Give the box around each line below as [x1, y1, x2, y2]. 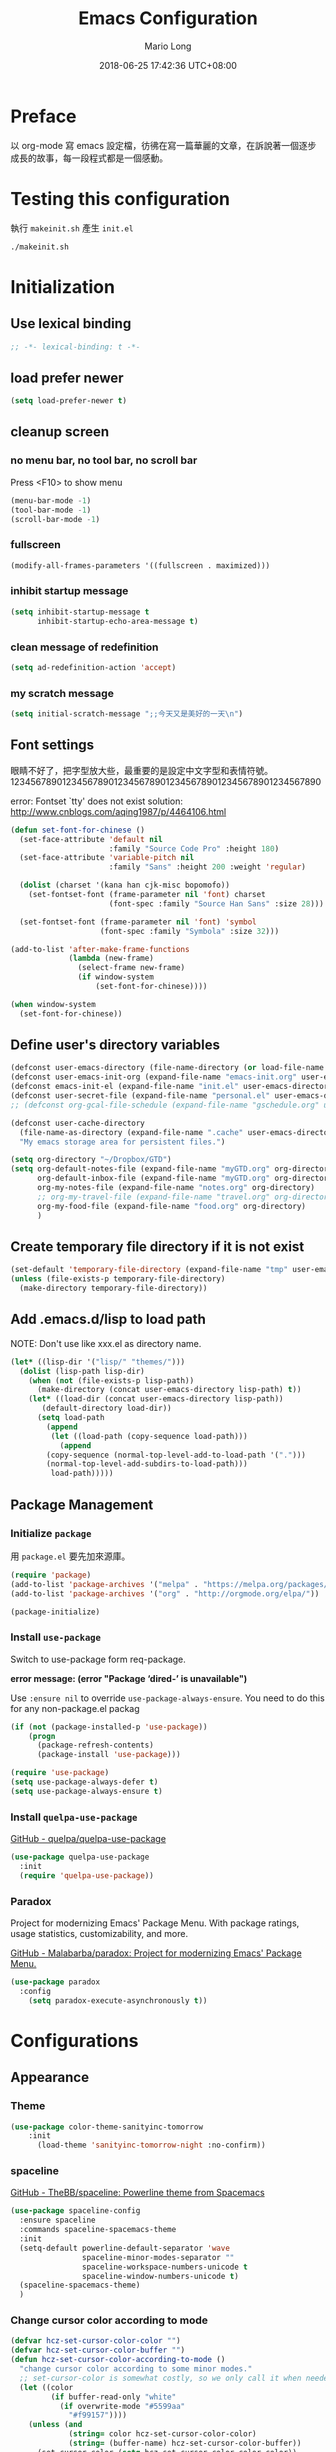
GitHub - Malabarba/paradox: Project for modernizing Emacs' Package [10, 1947, 302, 1959]
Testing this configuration [10, 187, 230, 210]
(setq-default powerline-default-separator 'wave [19, 2243, 230, 2253]
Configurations [10, 2029, 139, 2052]
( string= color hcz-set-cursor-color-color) [68, 2429, 257, 2439]
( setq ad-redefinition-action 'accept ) [10, 662, 177, 672]
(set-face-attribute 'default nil [19, 834, 163, 844]
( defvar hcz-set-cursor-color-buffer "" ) [10, 2345, 186, 2356]
